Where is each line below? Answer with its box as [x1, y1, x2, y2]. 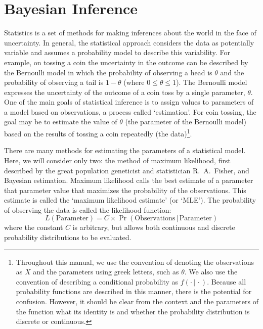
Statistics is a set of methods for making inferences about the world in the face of [4, 27, 256, 38]
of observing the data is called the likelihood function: [4, 204, 171, 215]
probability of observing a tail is [4, 77, 104, 87]
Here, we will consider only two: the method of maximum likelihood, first [4, 155, 231, 165]
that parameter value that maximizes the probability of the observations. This [4, 184, 246, 195]
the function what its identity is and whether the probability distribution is [16, 306, 250, 316]
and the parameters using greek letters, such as [33, 266, 179, 277]
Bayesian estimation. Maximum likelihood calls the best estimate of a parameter [4, 175, 253, 185]
